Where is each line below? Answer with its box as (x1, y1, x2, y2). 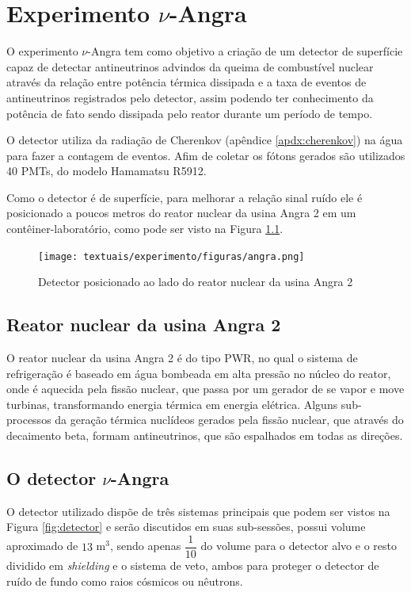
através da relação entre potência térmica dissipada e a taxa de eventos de (6, 74, 367, 90)
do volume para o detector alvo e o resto (200, 537, 397, 554)
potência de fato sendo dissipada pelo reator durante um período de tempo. (6, 105, 373, 121)
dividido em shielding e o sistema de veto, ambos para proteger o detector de (6, 557, 379, 574)
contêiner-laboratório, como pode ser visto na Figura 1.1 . (6, 220, 284, 237)
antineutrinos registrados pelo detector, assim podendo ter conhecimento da (6, 89, 374, 105)
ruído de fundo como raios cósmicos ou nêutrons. (6, 572, 243, 589)
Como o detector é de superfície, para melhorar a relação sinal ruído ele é (6, 189, 363, 205)
